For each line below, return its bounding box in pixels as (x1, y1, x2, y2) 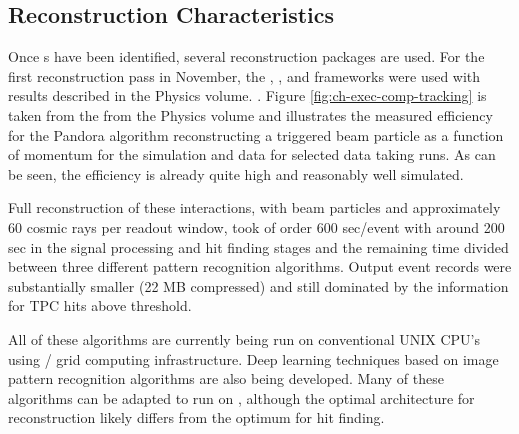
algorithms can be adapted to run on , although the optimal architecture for (8, 387, 475, 408)
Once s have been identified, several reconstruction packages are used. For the (8, 46, 485, 67)
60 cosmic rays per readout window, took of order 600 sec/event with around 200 (8, 216, 505, 237)
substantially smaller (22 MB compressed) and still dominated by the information (8, 275, 509, 296)
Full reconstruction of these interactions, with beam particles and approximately (8, 197, 501, 218)
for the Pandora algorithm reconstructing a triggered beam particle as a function (8, 124, 504, 145)
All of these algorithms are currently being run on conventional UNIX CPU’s (8, 328, 480, 349)
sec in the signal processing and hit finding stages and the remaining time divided (8, 236, 509, 257)
